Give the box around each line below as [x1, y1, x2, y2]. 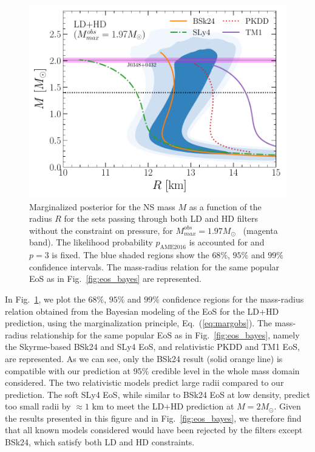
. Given [274, 400, 301, 413]
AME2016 [160, 244, 186, 251]
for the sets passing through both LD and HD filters [64, 212, 259, 225]
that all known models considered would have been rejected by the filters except [5, 423, 303, 436]
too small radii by [5, 400, 71, 413]
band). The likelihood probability [29, 236, 153, 248]
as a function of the [189, 200, 262, 213]
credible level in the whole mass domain [151, 364, 300, 377]
